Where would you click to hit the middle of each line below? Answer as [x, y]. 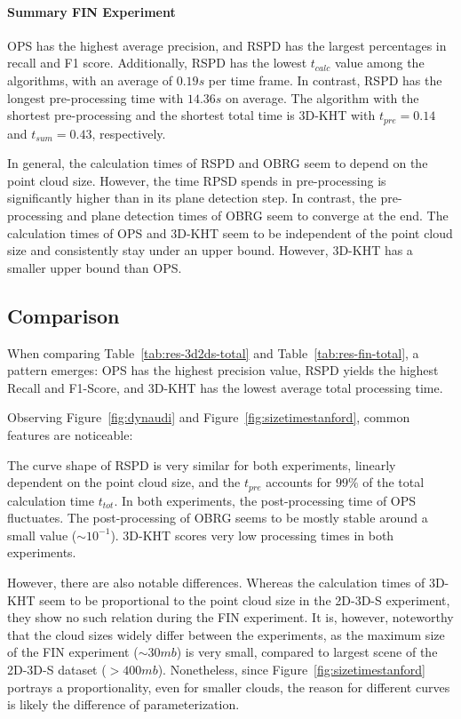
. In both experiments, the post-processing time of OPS [265, 500]
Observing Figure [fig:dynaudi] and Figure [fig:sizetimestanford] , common [209, 417]
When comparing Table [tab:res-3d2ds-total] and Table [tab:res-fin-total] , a [213, 352]
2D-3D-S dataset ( [57, 669]
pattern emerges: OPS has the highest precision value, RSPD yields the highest [223, 370]
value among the [379, 63]
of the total [393, 482]
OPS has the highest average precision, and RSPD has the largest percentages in [227, 45]
